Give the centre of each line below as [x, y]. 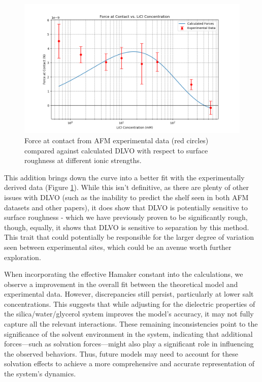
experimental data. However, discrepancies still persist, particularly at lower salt [129, 294]
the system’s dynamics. [40, 374]
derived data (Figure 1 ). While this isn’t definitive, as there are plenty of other [127, 187]
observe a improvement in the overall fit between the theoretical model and [121, 284]
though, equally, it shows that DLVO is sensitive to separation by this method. [127, 227]
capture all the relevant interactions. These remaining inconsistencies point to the [131, 324]
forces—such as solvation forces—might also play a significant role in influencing [129, 344]
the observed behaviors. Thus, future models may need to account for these [121, 353]
